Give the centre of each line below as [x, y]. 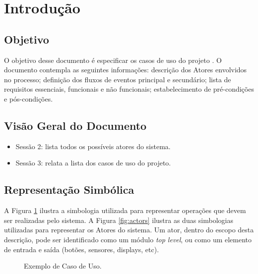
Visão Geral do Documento [75, 125]
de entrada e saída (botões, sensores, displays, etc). [82, 249]
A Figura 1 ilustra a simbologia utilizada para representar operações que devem [125, 210]
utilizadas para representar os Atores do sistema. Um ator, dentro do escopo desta [129, 230]
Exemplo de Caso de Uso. [63, 266]
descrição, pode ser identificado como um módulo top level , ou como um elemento [128, 239]
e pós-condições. [29, 98]
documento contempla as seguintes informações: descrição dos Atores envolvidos [126, 70]
